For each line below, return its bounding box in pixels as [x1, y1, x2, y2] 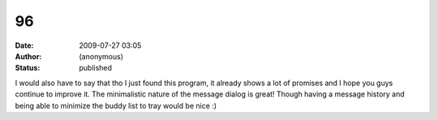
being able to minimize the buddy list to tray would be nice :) [15, 101, 217, 110]
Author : [15, 51, 42, 61]
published [79, 63, 113, 73]
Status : [15, 63, 41, 73]
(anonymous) [79, 51, 124, 61]
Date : [15, 41, 34, 50]
